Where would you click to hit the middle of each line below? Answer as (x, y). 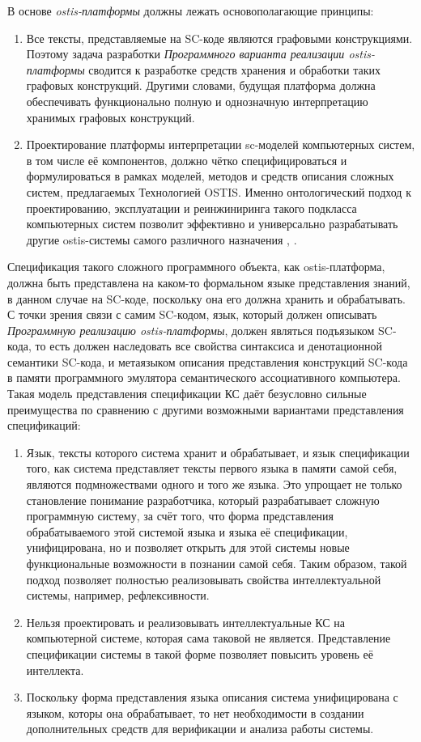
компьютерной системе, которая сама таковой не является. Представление (208, 638)
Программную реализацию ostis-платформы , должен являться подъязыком (191, 330)
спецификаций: (44, 425)
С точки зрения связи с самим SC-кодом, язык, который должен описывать (192, 314)
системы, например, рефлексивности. (118, 595)
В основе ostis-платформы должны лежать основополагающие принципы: (191, 11)
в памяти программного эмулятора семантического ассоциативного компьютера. (204, 377)
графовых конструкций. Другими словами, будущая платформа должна (201, 85)
